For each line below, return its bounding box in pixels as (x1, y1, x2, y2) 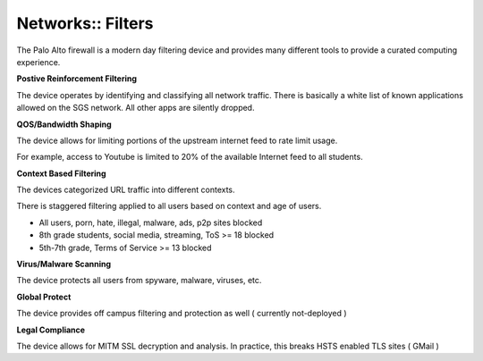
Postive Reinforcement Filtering (16, 73, 138, 84)
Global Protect (16, 291, 72, 302)
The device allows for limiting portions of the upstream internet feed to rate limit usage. (16, 135, 338, 146)
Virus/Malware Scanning (16, 259, 112, 270)
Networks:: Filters (16, 13, 154, 33)
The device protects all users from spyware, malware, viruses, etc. (16, 275, 262, 286)
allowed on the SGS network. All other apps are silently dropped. (16, 103, 255, 113)
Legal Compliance (16, 324, 85, 335)
